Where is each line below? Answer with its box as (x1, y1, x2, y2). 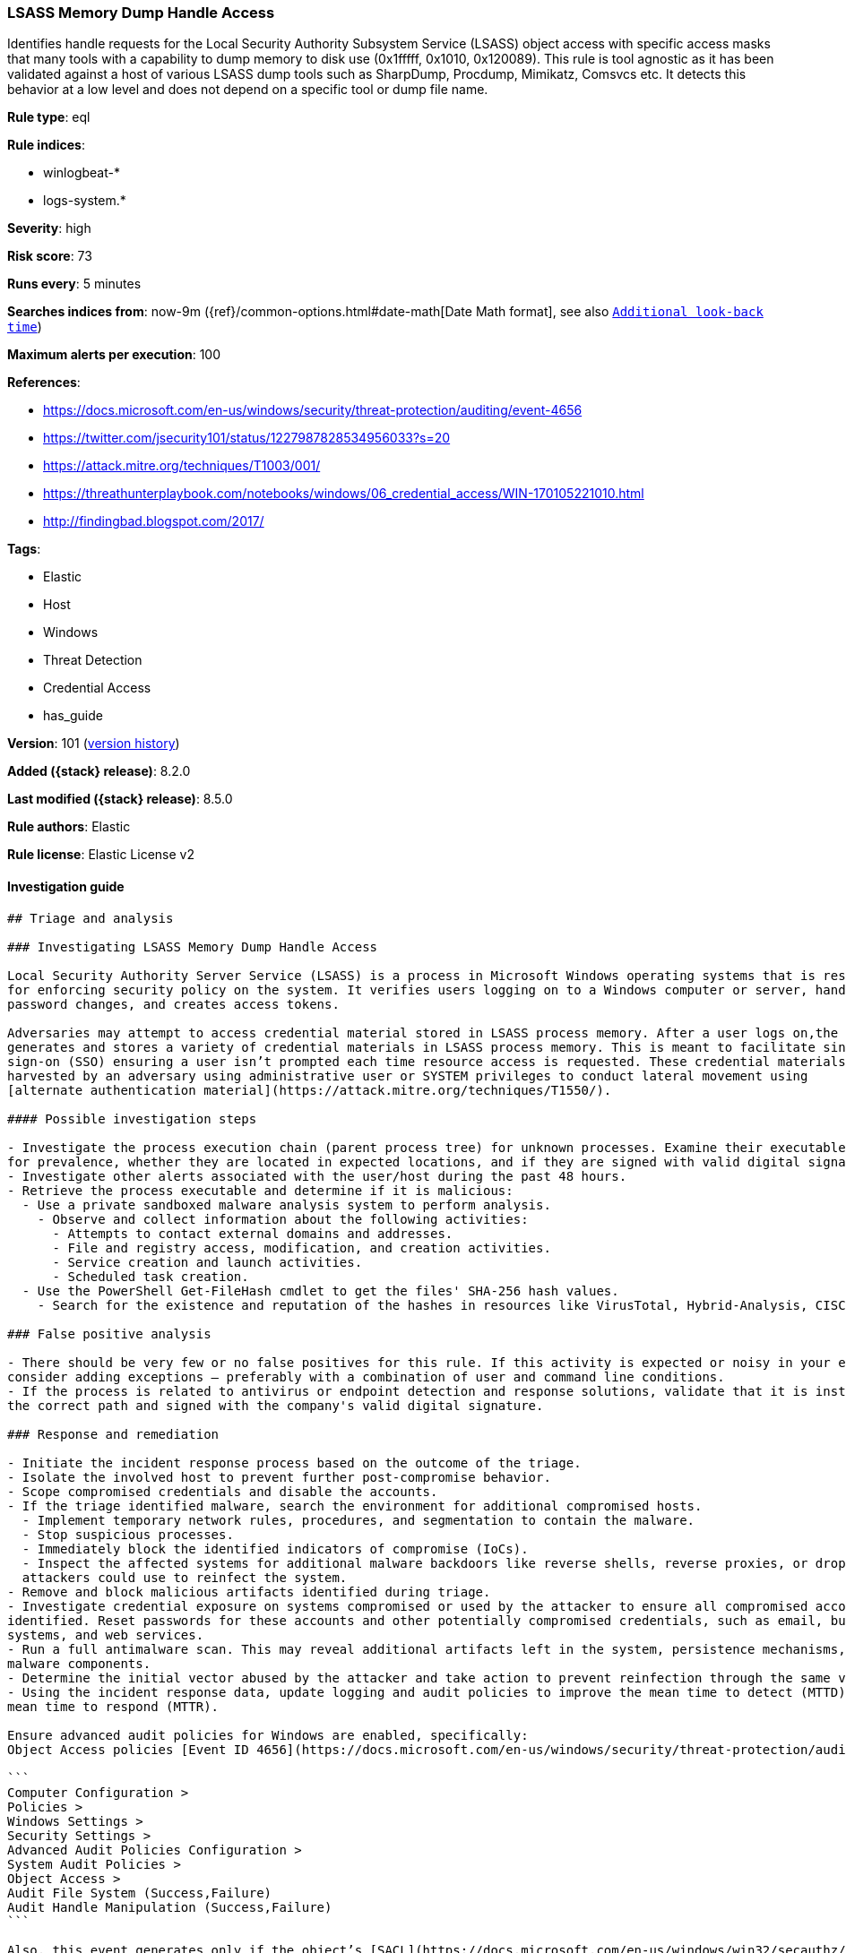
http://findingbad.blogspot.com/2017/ (43, 513, 264, 529)
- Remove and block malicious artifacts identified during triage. (7, 1584, 491, 1599)
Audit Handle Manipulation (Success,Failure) (7, 1899, 332, 1914)
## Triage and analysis (7, 910, 174, 925)
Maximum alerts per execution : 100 (7, 347, 221, 363)
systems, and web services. (7, 1627, 204, 1642)
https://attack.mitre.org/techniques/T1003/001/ (43, 458, 321, 474)
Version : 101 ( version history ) (7, 736, 180, 752)
